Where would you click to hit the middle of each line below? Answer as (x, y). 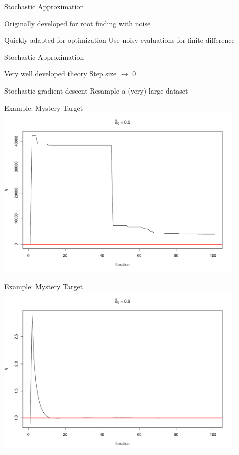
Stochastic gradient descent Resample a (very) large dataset (96, 90)
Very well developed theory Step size (61, 74)
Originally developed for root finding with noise (77, 23)
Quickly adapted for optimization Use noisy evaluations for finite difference (119, 40)
